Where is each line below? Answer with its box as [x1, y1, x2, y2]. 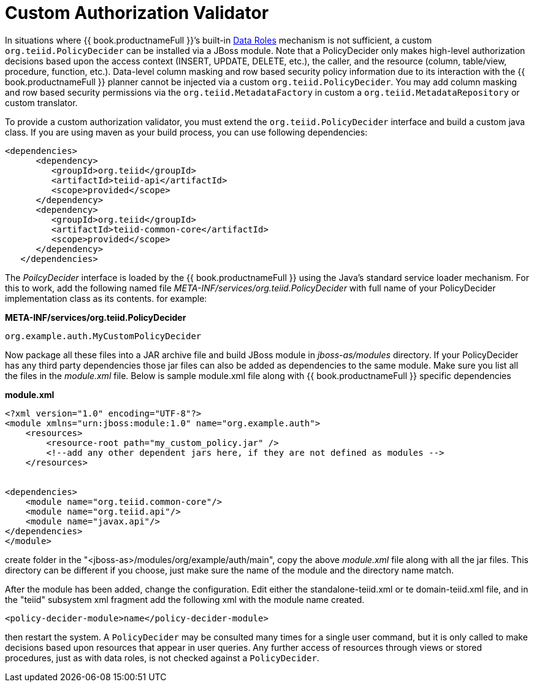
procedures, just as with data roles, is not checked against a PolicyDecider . [5, 652, 319, 663]
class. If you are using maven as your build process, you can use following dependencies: [5, 126, 368, 137]
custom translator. [5, 97, 78, 108]
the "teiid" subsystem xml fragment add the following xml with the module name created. [5, 594, 365, 605]
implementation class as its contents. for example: [5, 293, 207, 304]
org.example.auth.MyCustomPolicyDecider [5, 331, 202, 341]
